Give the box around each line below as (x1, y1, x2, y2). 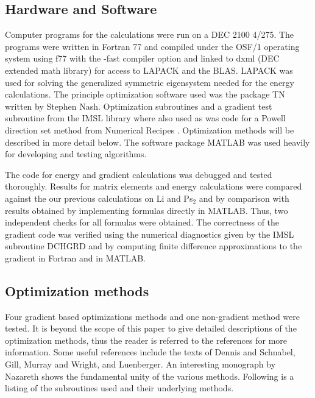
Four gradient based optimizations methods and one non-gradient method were (5, 310, 300, 322)
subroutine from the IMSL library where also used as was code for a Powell (5, 112, 286, 124)
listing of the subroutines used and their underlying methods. (5, 382, 234, 394)
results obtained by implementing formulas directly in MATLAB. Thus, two (5, 204, 288, 216)
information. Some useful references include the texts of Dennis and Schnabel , (5, 346, 296, 358)
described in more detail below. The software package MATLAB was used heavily (5, 135, 310, 148)
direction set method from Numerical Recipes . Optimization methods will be (5, 123, 294, 136)
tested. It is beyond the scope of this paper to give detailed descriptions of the (5, 322, 297, 335)
